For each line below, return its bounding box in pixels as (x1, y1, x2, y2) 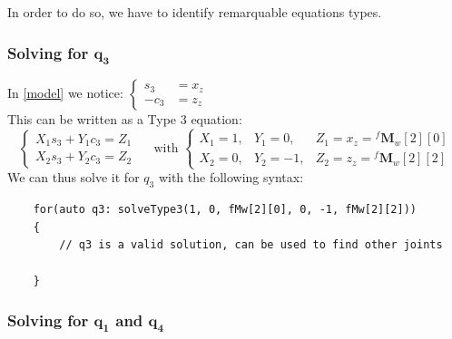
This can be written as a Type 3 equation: (7, 110, 242, 129)
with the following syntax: (158, 168, 304, 187)
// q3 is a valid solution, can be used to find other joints (59, 238, 443, 252)
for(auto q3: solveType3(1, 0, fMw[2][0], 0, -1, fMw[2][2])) (33, 203, 418, 217)
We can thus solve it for (7, 168, 140, 187)
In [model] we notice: (7, 83, 123, 102)
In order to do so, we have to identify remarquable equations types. (7, 3, 382, 21)
